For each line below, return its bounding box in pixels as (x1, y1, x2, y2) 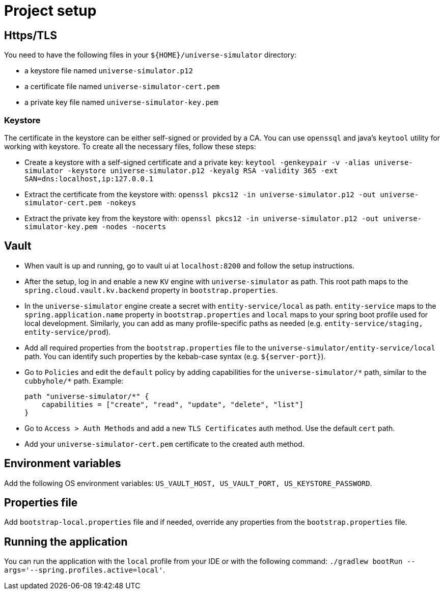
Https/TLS (4, 29, 57, 42)
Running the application (4, 535, 128, 548)
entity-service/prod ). (24, 327, 111, 336)
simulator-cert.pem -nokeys (24, 198, 136, 207)
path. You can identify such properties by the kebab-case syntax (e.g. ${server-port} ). (24, 352, 326, 361)
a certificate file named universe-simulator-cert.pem (24, 82, 220, 91)
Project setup (4, 2, 97, 19)
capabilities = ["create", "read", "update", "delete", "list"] (41, 400, 303, 409)
